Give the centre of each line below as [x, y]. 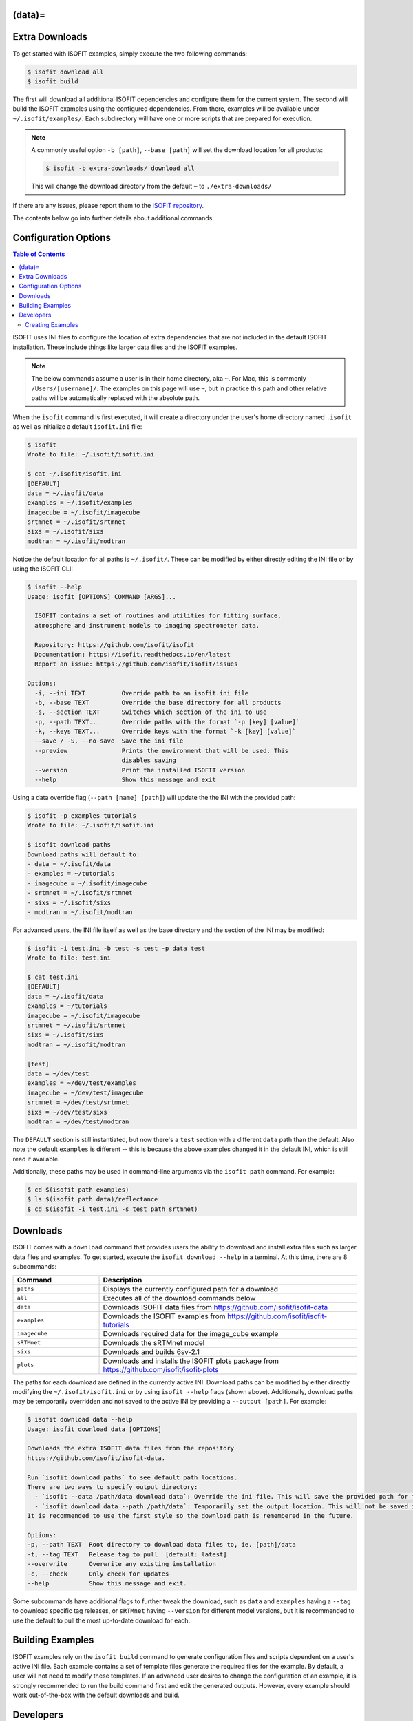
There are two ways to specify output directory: [113, 1487]
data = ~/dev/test [58, 1073]
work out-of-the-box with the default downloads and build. [96, 1695]
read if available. [36, 1159]
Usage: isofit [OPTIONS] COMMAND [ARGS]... [102, 596]
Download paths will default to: [84, 854]
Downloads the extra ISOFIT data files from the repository [131, 1448]
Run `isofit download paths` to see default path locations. [133, 1477]
